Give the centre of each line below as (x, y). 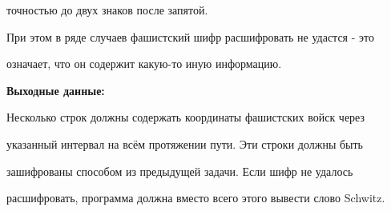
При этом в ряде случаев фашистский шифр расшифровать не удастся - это (190, 36)
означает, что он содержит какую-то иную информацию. (144, 64)
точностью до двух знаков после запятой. (107, 10)
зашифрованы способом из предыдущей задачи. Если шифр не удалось (180, 171)
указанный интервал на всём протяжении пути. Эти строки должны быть (185, 143)
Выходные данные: (56, 90)
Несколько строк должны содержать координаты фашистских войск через (186, 117)
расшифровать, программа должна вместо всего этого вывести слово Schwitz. (196, 198)
